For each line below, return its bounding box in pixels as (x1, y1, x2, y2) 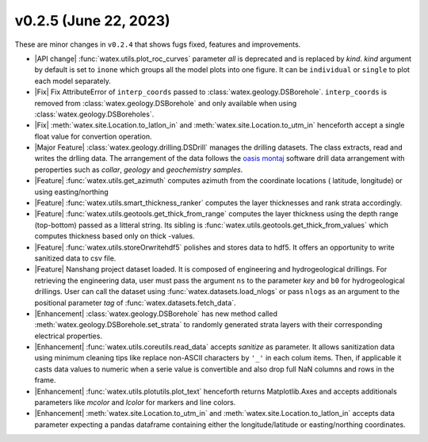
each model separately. (34, 76, 111, 86)
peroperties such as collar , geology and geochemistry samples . (34, 165, 243, 174)
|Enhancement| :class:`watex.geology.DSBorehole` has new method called (34, 309, 277, 318)
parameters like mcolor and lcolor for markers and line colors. (34, 398, 236, 407)
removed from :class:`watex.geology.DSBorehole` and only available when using (34, 98, 297, 108)
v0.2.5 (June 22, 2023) (14, 12, 170, 29)
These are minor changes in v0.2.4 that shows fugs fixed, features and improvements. (14, 40, 301, 49)
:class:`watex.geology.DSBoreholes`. (34, 109, 155, 119)
